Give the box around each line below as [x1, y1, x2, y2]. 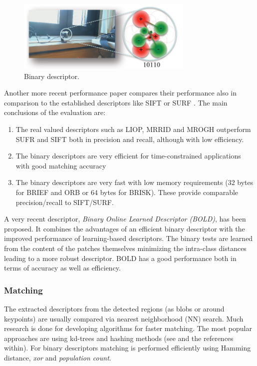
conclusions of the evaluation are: [4, 107, 106, 117]
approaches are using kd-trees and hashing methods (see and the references [4, 332, 234, 343]
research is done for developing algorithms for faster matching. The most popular [4, 323, 252, 333]
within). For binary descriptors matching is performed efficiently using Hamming [4, 342, 251, 353]
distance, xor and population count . [4, 352, 111, 362]
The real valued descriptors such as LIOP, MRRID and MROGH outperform [15, 123, 251, 134]
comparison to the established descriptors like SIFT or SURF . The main [4, 97, 228, 107]
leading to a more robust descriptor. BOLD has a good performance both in [4, 252, 237, 263]
